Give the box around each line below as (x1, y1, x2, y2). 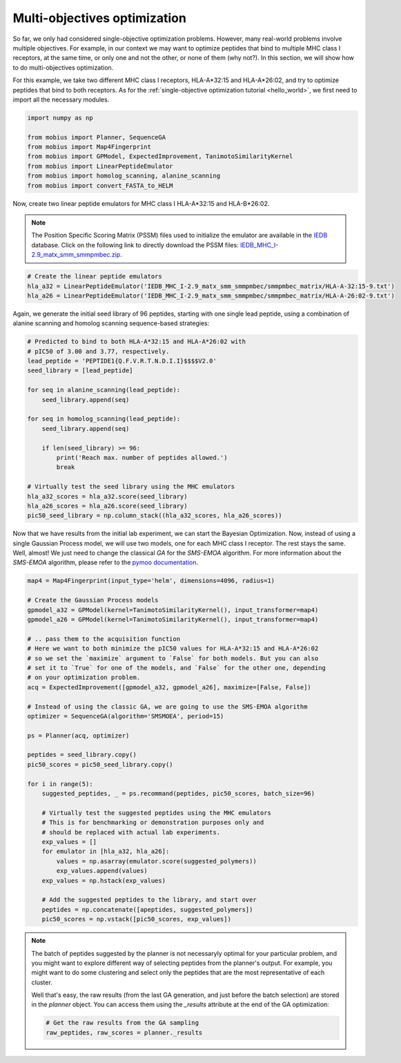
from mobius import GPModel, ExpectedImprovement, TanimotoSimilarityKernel (27, 153, 293, 160)
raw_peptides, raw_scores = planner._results (46, 1028, 203, 1036)
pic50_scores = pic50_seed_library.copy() (27, 760, 173, 768)
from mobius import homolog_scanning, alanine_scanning (27, 172, 221, 180)
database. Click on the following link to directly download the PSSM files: (31, 240, 239, 249)
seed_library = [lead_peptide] (27, 367, 134, 374)
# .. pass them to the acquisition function (27, 635, 181, 642)
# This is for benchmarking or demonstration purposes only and (41, 818, 264, 827)
